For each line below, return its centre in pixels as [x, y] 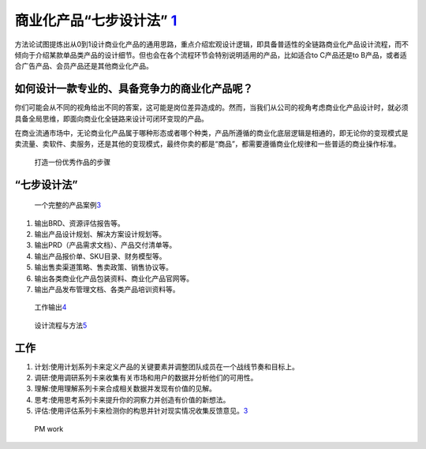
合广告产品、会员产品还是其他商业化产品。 [84, 66]
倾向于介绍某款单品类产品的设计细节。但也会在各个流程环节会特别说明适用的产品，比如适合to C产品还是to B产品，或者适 [211, 54]
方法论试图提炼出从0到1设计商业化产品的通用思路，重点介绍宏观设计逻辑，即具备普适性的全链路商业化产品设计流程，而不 [212, 44]
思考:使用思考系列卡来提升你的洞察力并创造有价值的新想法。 [132, 399]
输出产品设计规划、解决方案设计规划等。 [100, 234]
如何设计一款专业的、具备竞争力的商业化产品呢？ [134, 89]
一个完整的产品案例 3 [68, 205]
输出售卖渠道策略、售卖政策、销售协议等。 [103, 268]
